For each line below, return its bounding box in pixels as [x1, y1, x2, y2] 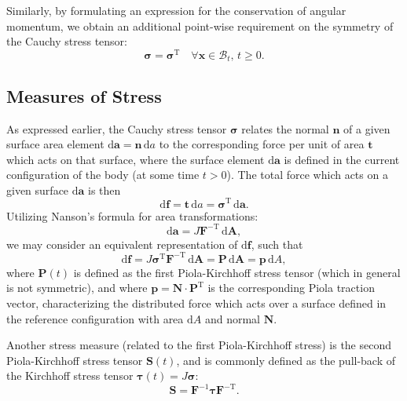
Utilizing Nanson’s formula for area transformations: [6, 207, 258, 224]
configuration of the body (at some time [6, 166, 200, 183]
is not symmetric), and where [6, 279, 148, 296]
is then [88, 181, 121, 198]
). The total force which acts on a [226, 166, 388, 183]
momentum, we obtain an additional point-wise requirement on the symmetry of [6, 17, 394, 34]
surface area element [6, 136, 104, 152]
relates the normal [241, 120, 329, 137]
